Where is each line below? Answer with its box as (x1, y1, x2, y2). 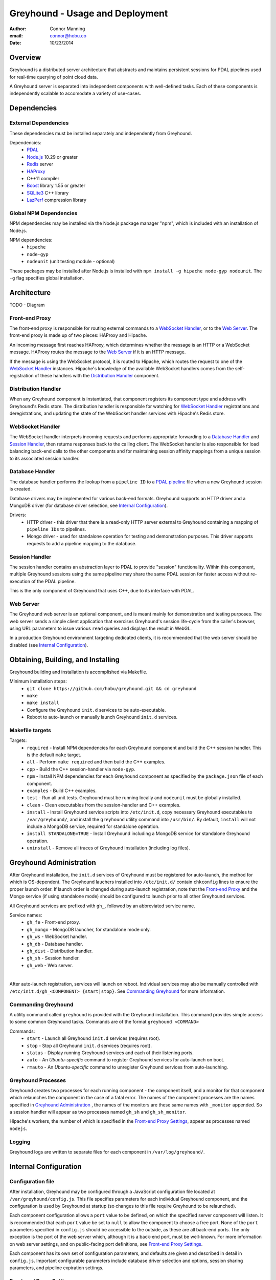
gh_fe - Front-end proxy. (27, 919, 80, 925)
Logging (9, 1138, 31, 1145)
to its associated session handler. (9, 455, 80, 461)
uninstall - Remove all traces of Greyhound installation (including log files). (27, 845, 190, 851)
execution (9, 578, 31, 584)
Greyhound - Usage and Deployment (9, 8, 168, 19)
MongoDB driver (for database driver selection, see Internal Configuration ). (9, 502, 168, 508)
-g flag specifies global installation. (9, 274, 84, 281)
